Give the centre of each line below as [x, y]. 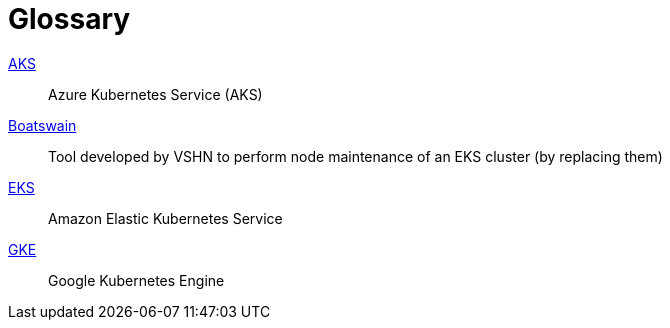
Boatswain [42, 125]
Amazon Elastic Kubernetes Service [165, 218]
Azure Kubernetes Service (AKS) [155, 94]
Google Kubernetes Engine [136, 280]
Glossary [69, 19]
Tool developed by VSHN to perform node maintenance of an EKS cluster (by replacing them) [355, 156]
